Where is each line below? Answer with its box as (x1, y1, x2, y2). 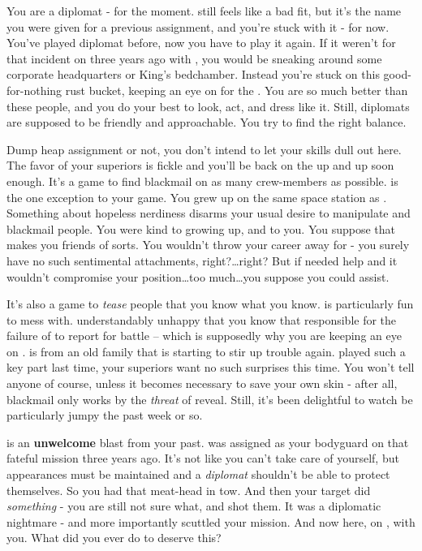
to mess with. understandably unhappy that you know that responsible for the (6, 311, 397, 328)
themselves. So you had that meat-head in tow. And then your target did (6, 481, 371, 498)
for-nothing (6, 81, 62, 98)
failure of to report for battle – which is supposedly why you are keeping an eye (6, 327, 402, 344)
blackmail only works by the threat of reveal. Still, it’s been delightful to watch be (6, 390, 413, 407)
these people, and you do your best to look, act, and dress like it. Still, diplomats (6, 97, 410, 114)
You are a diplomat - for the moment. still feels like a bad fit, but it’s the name (6, 2, 402, 19)
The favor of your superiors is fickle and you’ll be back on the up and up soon (6, 157, 394, 174)
